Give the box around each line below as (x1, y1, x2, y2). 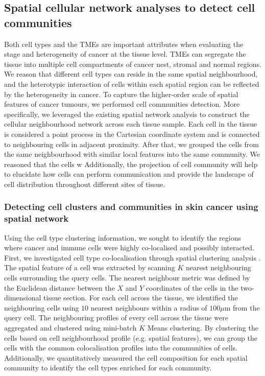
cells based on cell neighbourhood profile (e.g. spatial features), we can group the (4, 332, 257, 343)
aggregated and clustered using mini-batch (4, 322, 137, 333)
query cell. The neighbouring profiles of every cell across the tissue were (4, 312, 228, 323)
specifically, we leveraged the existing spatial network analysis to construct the (4, 108, 250, 119)
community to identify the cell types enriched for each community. (4, 362, 212, 373)
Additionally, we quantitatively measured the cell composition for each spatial (4, 352, 248, 363)
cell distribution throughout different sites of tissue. (4, 178, 165, 189)
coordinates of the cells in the (146, 282, 238, 293)
